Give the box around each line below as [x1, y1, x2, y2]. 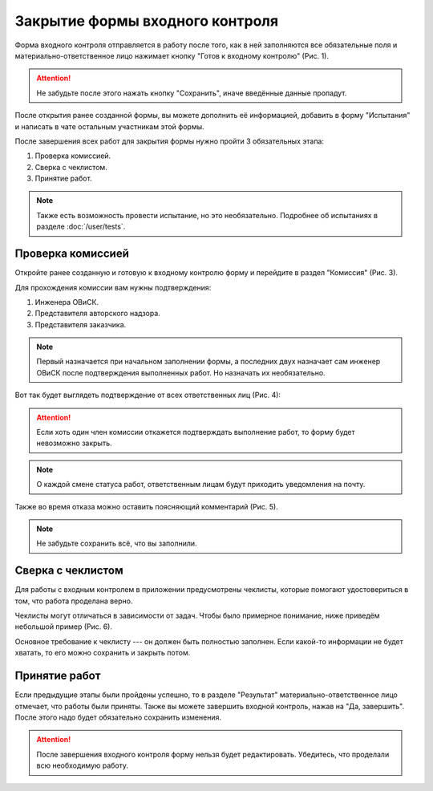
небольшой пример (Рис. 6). [14, 622, 112, 631]
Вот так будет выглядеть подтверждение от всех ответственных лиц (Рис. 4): [14, 390, 281, 400]
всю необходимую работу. [36, 761, 128, 770]
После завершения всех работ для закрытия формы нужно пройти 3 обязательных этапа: [14, 136, 325, 146]
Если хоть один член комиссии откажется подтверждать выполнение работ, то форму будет [36, 428, 356, 437]
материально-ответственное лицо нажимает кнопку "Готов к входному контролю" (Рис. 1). [14, 51, 329, 60]
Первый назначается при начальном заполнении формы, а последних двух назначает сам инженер [36, 357, 381, 367]
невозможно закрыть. [36, 438, 112, 448]
